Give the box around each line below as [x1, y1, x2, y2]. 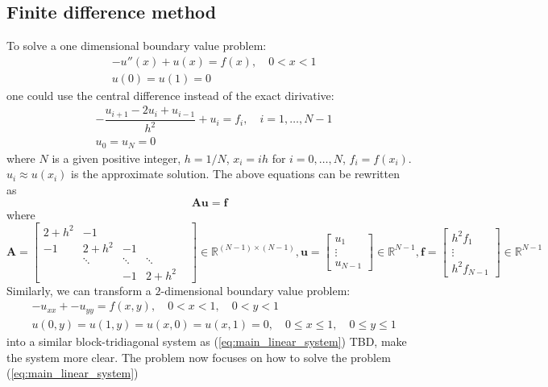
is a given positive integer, [52, 149, 181, 166]
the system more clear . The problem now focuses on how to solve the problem [6, 348, 391, 365]
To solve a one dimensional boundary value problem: [6, 37, 267, 54]
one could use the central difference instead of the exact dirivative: [6, 86, 334, 103]
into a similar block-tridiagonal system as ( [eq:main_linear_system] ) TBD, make [6, 332, 407, 349]
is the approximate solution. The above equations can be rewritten [71, 165, 401, 182]
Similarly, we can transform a [6, 281, 152, 298]
